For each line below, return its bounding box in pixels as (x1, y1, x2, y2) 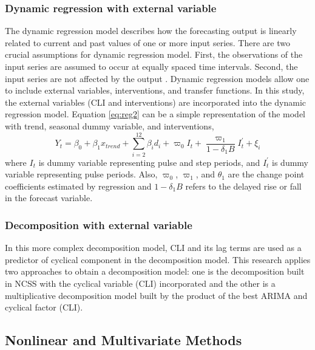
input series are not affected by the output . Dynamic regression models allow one (5, 72, 310, 84)
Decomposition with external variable (5, 217, 192, 232)
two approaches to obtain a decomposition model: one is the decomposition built (5, 265, 305, 278)
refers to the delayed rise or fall (185, 179, 302, 192)
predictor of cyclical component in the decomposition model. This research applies (5, 253, 311, 266)
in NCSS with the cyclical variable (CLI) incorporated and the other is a (5, 277, 276, 290)
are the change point (228, 168, 305, 180)
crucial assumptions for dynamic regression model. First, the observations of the (5, 48, 303, 61)
